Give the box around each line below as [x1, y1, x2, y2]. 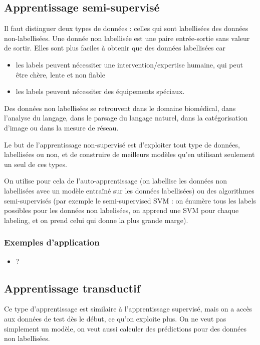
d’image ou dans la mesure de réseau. [4, 122, 119, 132]
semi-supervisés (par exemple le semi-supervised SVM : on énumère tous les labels [4, 195, 256, 205]
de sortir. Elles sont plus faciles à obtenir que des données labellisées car [4, 42, 226, 53]
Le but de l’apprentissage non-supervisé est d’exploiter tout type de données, [4, 139, 240, 149]
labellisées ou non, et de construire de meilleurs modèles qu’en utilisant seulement [4, 149, 255, 159]
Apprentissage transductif [4, 280, 140, 295]
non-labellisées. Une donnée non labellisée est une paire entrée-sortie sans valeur [4, 32, 250, 43]
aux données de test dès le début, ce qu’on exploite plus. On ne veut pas [4, 313, 226, 323]
